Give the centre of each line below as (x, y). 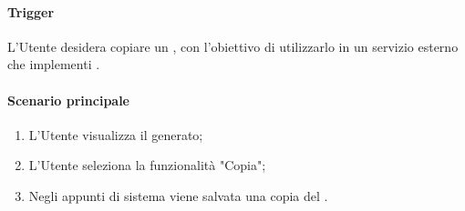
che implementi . (54, 64)
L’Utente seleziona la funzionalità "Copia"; (147, 165)
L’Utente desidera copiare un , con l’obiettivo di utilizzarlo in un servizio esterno (233, 46)
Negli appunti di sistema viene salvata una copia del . (178, 195)
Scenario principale (68, 100)
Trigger (31, 11)
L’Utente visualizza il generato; (116, 134)
